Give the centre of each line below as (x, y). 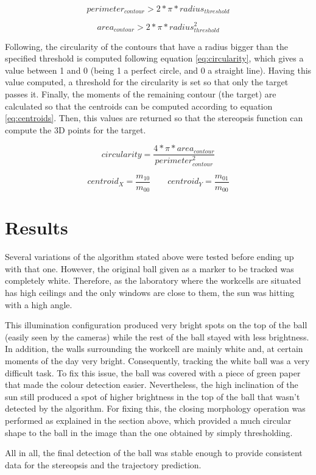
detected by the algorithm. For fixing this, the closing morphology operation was (155, 408)
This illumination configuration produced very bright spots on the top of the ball (156, 325)
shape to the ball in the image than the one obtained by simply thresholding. (149, 432)
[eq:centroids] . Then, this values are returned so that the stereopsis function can (154, 118)
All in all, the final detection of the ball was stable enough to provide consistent (154, 453)
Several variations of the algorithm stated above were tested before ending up (149, 257)
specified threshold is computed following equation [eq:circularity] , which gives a (154, 58)
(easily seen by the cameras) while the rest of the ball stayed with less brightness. (157, 336)
